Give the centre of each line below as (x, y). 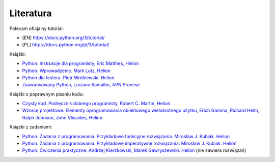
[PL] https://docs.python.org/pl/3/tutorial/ (66, 45)
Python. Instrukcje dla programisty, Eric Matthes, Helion (81, 63)
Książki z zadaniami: (31, 127)
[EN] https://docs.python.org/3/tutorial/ (63, 38)
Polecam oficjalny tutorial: (37, 28)
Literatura (31, 13)
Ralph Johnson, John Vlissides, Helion (62, 117)
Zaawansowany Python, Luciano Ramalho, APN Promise (81, 85)
